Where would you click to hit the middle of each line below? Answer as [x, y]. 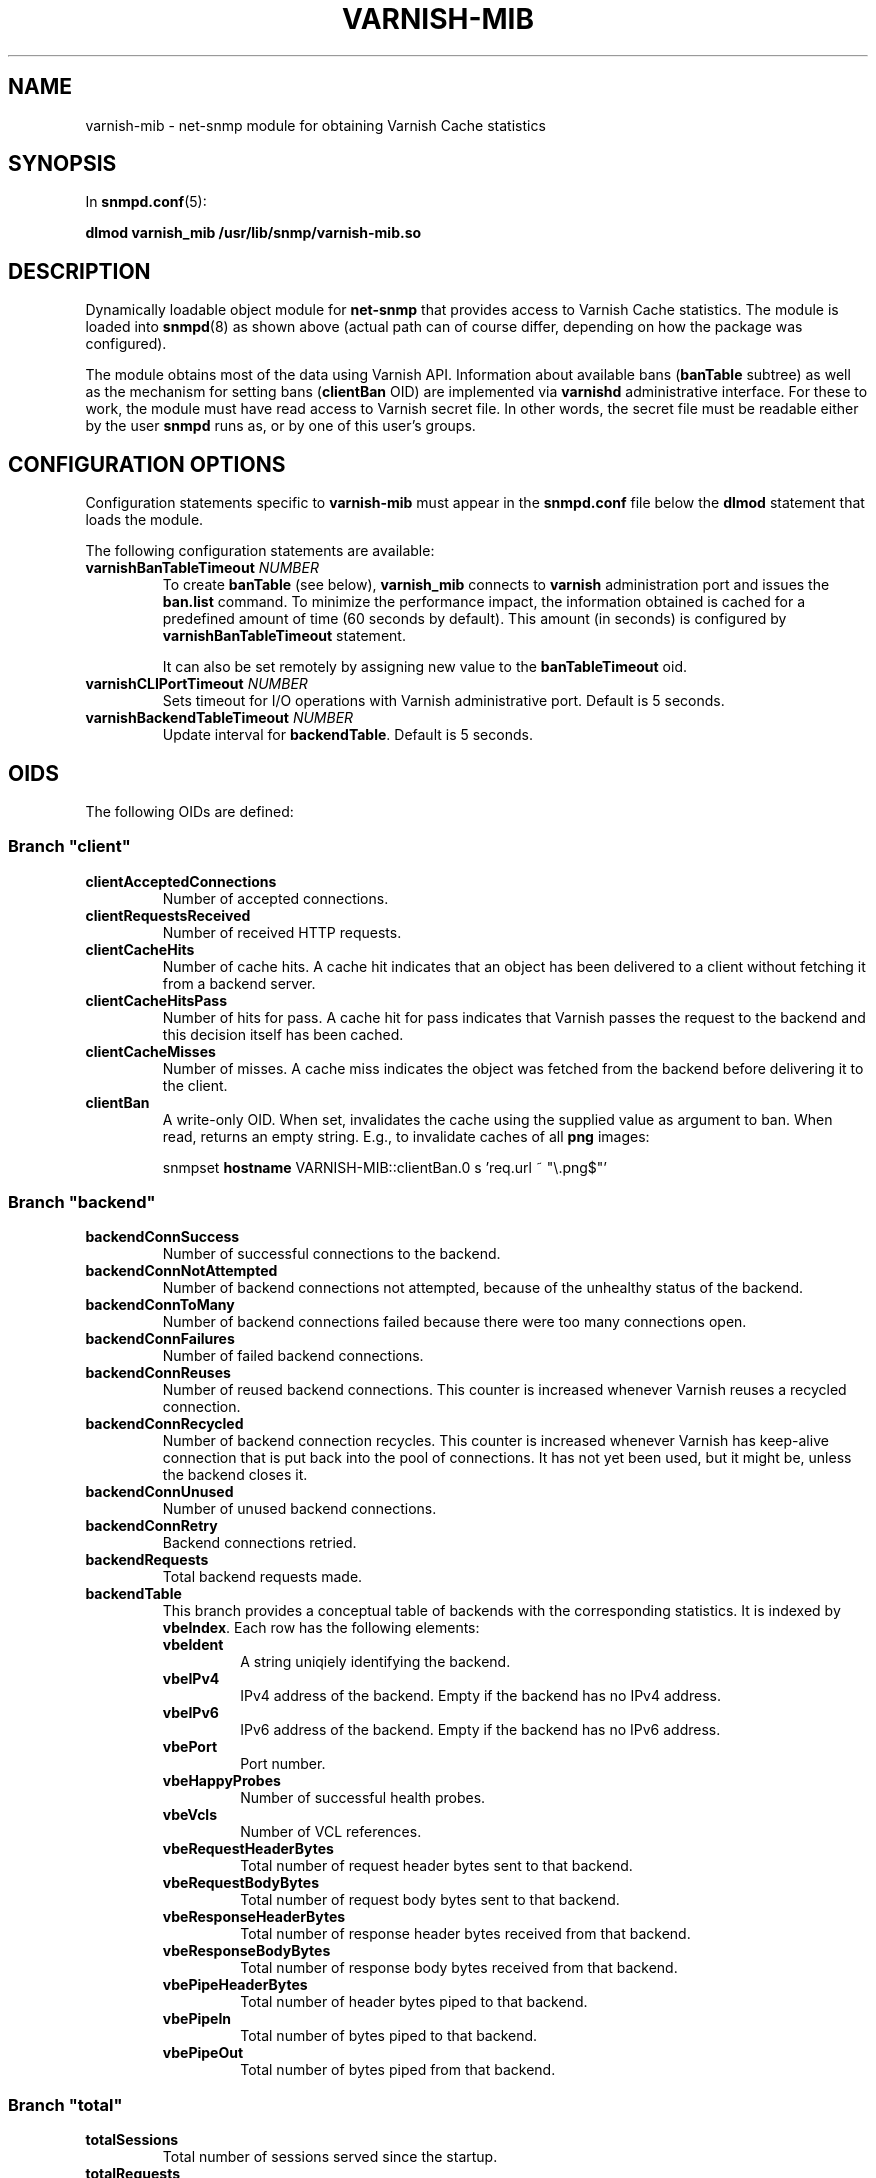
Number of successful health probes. [363, 1798]
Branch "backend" [82, 1202]
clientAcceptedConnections [181, 881]
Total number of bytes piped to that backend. [389, 2036]
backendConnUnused [159, 1492]
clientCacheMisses [150, 1051]
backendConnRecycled [164, 1424]
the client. [195, 1085]
